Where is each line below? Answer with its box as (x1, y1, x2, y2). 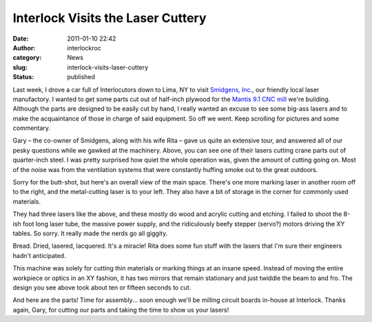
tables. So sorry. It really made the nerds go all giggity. (12, 229, 168, 237)
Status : (12, 73, 34, 81)
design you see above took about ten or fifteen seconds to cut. (12, 283, 192, 292)
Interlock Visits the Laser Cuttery (12, 10, 207, 25)
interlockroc (67, 43, 101, 52)
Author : (12, 43, 36, 52)
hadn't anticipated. (12, 251, 66, 259)
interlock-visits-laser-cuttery (67, 63, 149, 72)
